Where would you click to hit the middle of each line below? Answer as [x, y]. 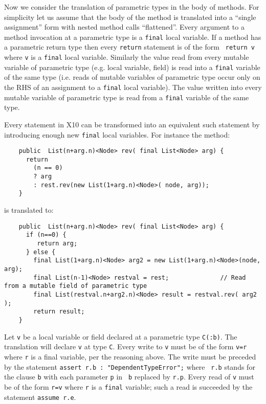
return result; [59, 312]
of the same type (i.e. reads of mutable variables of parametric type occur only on [132, 77]
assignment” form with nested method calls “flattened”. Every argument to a [124, 27]
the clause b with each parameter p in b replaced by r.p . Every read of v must [129, 377]
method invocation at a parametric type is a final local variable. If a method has [133, 37]
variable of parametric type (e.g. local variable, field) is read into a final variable [132, 67]
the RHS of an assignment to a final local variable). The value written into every [133, 87]
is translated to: [29, 210]
